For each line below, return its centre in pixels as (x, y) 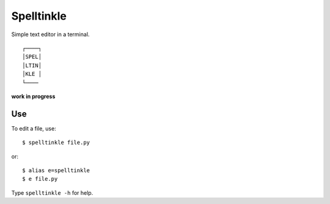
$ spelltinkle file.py (56, 143)
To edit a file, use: (34, 128)
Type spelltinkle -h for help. (52, 192)
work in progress (33, 96)
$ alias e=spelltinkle (56, 170)
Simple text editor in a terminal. (50, 34)
